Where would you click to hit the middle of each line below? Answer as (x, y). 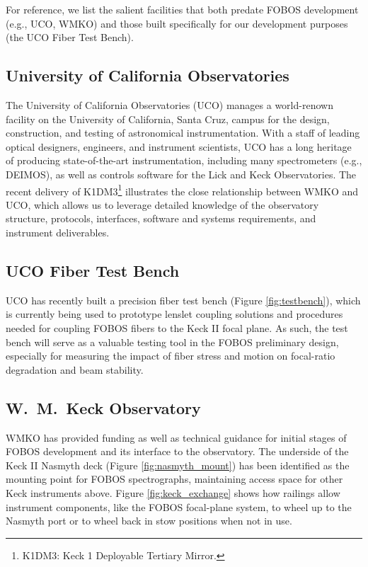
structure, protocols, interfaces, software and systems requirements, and (161, 218)
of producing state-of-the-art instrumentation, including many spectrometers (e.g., (184, 160)
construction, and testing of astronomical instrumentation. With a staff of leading (183, 133)
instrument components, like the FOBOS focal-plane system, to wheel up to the (179, 506)
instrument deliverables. (58, 232)
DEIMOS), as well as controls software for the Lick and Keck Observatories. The (181, 174)
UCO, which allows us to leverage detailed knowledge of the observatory (162, 204)
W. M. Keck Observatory (103, 407)
